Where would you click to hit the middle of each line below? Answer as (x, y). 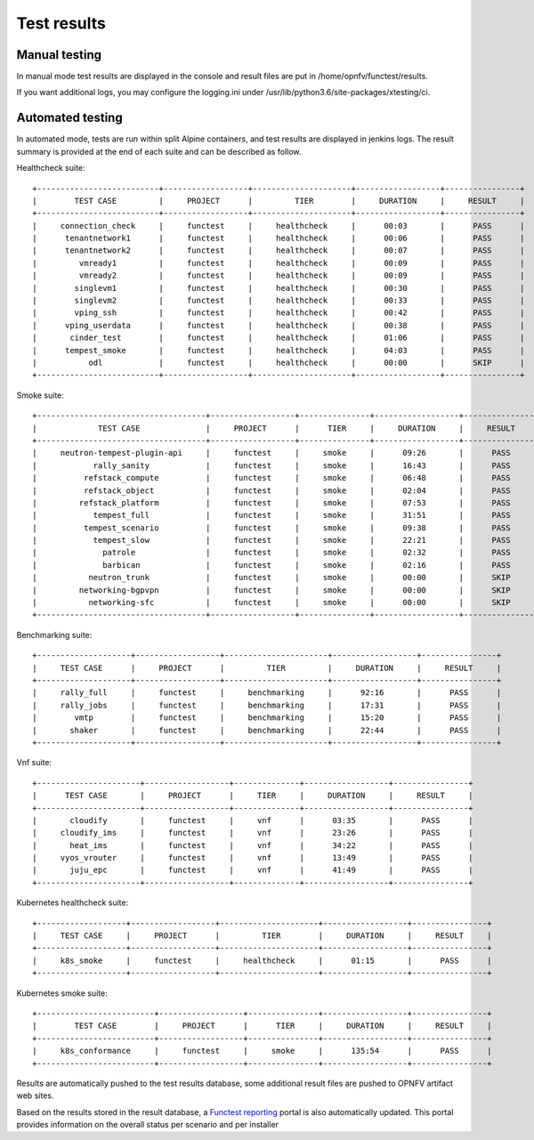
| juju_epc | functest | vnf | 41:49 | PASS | (253, 870)
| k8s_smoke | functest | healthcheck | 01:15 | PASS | (263, 960)
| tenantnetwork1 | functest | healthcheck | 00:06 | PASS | (279, 239)
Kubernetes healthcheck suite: (73, 902)
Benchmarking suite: (54, 635)
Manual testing (59, 55)
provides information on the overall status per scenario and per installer (148, 1125)
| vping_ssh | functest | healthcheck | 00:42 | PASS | (279, 313)
